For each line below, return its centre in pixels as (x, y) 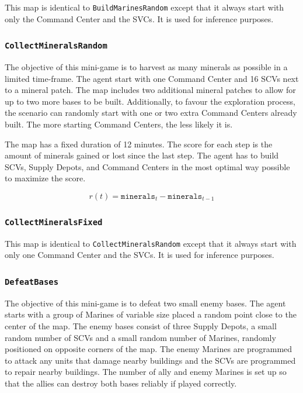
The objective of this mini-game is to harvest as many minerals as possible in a (146, 67)
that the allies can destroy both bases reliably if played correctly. (121, 383)
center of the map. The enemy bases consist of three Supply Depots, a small (141, 325)
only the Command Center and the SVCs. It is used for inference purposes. (139, 18)
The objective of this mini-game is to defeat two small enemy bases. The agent (145, 303)
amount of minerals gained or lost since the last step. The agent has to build (142, 155)
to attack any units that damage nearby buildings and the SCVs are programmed (150, 360)
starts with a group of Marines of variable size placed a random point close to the (151, 314)
